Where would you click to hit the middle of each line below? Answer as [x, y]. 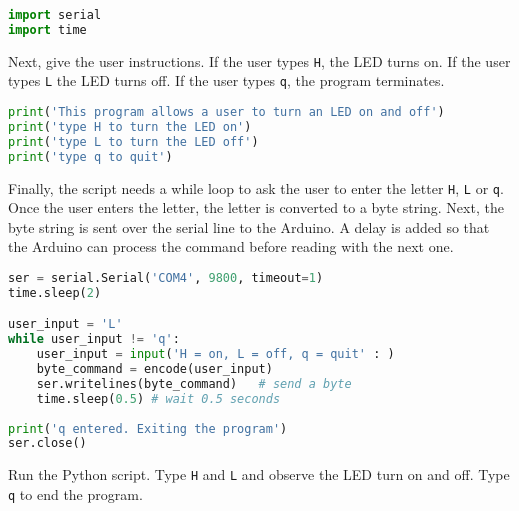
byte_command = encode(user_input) [154, 369]
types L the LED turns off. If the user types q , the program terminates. [226, 80]
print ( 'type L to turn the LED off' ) [133, 141]
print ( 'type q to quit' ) [90, 156]
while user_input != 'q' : [94, 339]
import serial [55, 15]
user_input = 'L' [65, 324]
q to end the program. [75, 493]
